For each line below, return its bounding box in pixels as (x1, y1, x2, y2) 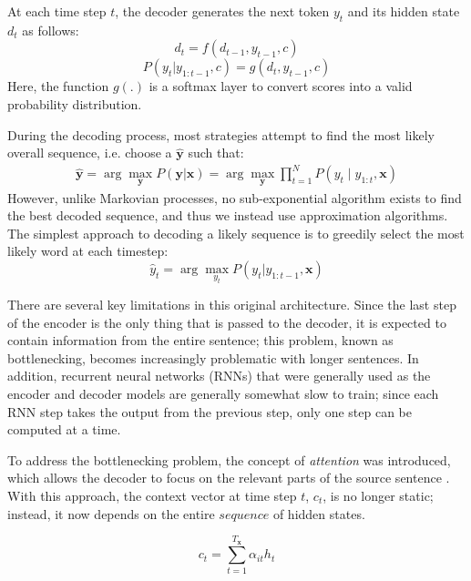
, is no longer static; (323, 486, 434, 505)
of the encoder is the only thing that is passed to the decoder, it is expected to (7, 312, 446, 331)
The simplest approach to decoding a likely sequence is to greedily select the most (7, 223, 465, 242)
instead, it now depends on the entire (7, 504, 215, 523)
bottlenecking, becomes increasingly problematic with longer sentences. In (7, 348, 419, 367)
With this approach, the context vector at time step (7, 486, 297, 505)
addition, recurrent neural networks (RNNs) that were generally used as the (7, 366, 431, 385)
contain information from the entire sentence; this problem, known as (7, 331, 394, 350)
